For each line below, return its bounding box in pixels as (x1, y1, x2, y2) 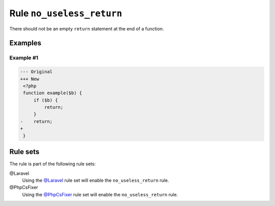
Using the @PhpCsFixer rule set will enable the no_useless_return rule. (22, 191, 178, 197)
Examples (9, 39, 42, 48)
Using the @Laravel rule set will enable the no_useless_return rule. (22, 177, 169, 183)
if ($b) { (33, 97, 58, 103)
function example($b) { (23, 90, 82, 96)
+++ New (20, 76, 39, 82)
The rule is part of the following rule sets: (9, 161, 96, 167)
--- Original (20, 69, 53, 75)
